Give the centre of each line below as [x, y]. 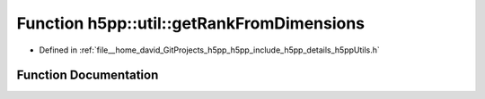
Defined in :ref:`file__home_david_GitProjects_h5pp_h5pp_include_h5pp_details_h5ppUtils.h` [210, 50]
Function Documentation [88, 75]
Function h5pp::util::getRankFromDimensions [191, 23]
